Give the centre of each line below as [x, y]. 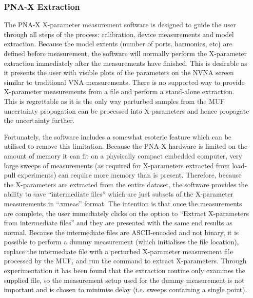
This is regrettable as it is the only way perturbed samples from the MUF [114, 101]
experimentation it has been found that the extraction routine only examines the [125, 270]
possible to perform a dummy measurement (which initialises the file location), [121, 242]
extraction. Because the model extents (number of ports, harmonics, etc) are [118, 44]
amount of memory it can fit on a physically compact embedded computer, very [123, 155]
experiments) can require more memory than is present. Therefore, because [130, 175]
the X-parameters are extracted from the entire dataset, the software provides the [126, 184]
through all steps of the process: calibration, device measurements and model [119, 34]
